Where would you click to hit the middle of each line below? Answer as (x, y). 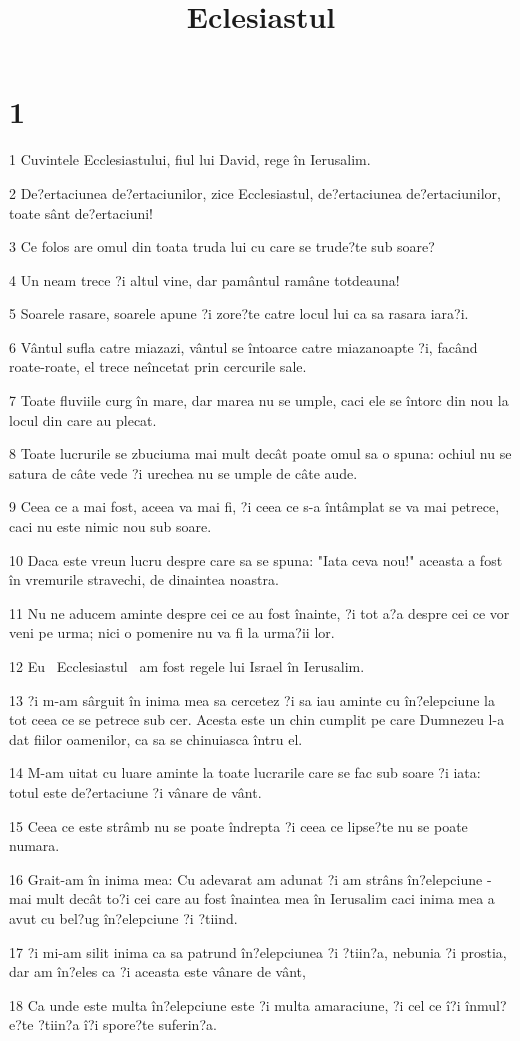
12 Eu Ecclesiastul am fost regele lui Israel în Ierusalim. (187, 666)
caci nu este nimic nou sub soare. (110, 526)
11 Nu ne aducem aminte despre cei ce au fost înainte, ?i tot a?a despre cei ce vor (259, 612)
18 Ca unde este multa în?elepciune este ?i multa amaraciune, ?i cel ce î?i (235, 1004)
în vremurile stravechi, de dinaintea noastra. (144, 579)
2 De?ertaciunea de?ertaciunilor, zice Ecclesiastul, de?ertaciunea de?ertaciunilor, (255, 192)
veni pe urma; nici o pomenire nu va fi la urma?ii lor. (172, 632)
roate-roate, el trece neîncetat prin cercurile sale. (158, 366)
